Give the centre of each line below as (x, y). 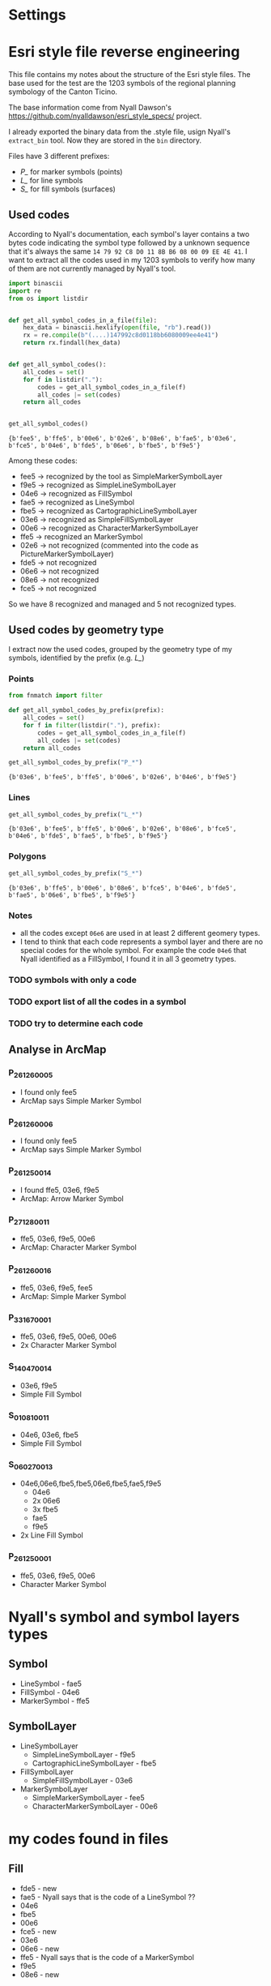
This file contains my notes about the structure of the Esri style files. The (129, 75)
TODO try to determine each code (76, 1023)
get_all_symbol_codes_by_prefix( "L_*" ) (76, 814)
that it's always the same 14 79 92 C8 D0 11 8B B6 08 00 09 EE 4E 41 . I (128, 251)
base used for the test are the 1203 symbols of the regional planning (122, 84)
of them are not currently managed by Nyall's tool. (92, 268)
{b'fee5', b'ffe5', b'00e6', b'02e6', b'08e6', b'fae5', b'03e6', (123, 439)
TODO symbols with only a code (73, 980)
